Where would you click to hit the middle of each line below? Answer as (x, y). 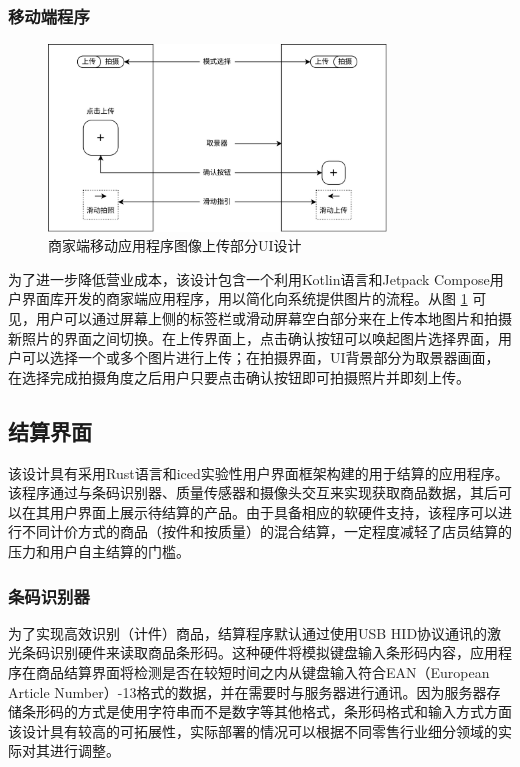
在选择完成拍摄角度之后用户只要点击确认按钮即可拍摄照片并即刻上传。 (239, 376)
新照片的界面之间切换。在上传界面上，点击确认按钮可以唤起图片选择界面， (253, 337)
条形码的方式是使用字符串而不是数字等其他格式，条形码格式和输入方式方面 (266, 711)
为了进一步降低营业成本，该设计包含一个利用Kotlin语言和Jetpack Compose (249, 278)
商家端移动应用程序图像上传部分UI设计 (175, 245)
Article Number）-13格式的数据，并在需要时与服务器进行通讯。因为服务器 (247, 691)
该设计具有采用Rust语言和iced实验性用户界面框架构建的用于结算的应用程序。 (258, 472)
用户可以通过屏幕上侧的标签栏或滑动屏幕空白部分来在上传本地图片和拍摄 (273, 318)
